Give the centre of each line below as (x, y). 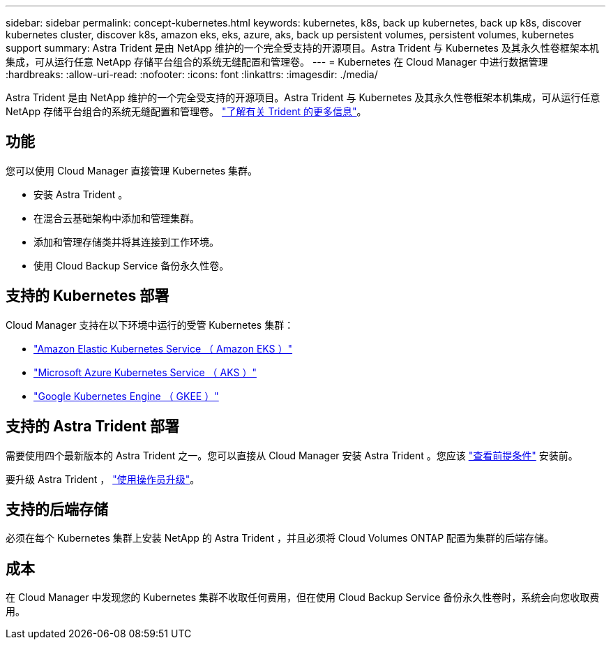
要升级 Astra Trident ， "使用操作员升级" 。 (103, 479)
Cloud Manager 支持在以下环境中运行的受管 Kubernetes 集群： (150, 325)
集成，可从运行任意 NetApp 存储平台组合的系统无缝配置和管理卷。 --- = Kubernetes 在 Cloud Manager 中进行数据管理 (277, 62)
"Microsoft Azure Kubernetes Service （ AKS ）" (145, 372)
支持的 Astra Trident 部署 (92, 427)
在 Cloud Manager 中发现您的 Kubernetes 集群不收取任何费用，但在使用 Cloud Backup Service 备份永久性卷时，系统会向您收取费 (303, 598)
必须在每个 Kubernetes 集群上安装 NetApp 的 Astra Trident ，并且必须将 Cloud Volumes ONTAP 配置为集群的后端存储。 (280, 538)
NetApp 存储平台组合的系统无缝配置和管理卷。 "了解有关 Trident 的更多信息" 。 (186, 111)
